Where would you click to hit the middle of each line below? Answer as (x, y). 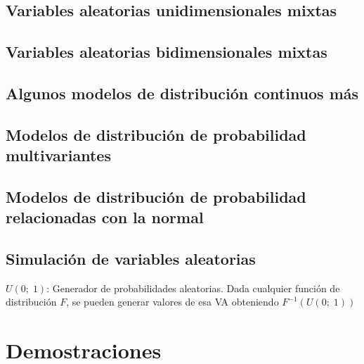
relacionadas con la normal (105, 217)
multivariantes (58, 155)
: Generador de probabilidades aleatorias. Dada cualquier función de (193, 288)
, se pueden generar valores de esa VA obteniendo (173, 302)
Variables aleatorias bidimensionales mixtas (167, 52)
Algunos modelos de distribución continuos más (182, 93)
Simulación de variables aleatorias (131, 259)
